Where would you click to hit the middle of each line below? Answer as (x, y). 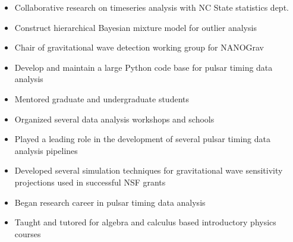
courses (28, 233)
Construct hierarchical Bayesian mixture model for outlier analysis (136, 27)
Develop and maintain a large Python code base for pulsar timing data (144, 67)
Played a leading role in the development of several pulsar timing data (142, 139)
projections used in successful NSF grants (90, 182)
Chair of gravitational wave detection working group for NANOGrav (139, 47)
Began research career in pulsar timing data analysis (110, 202)
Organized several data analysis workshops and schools (114, 119)
